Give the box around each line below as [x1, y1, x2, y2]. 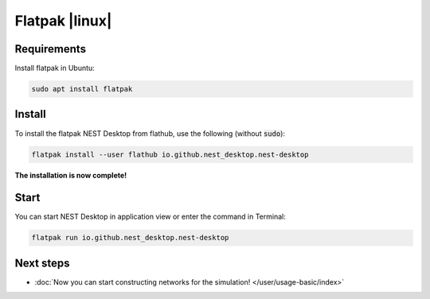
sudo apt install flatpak [31, 84, 133, 94]
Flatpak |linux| [14, 12, 112, 29]
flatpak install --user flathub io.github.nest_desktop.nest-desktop [31, 149, 309, 159]
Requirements [14, 42, 87, 56]
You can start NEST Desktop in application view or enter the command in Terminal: [14, 212, 286, 222]
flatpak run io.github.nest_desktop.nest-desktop [31, 233, 229, 243]
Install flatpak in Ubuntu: [14, 64, 95, 73]
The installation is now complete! [14, 170, 127, 180]
